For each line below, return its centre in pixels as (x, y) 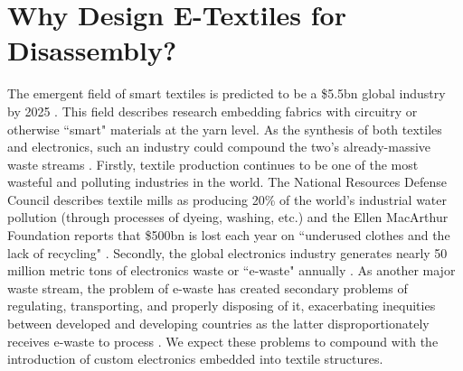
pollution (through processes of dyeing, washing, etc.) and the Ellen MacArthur (228, 217)
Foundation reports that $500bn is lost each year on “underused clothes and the (229, 235)
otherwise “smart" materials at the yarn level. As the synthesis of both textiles (225, 129)
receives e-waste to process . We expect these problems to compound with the (223, 341)
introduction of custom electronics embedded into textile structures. (195, 359)
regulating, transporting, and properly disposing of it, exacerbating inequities (222, 306)
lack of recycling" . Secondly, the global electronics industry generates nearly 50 (227, 252)
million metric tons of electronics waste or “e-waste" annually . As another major (231, 270)
